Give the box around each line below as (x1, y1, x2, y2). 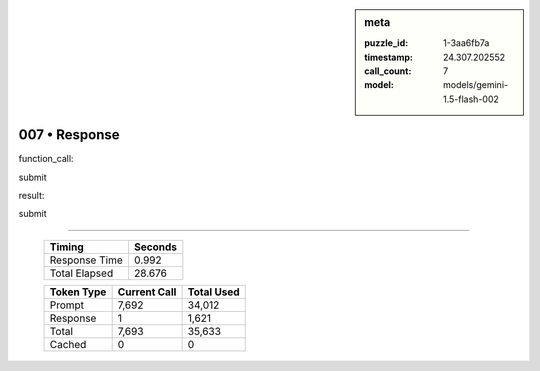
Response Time (49, 253, 124, 267)
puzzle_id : (364, 37, 409, 49)
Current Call (117, 285, 177, 299)
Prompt (49, 298, 85, 312)
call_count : (364, 65, 412, 77)
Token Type (49, 285, 107, 299)
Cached (49, 337, 87, 351)
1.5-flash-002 (443, 93, 500, 105)
